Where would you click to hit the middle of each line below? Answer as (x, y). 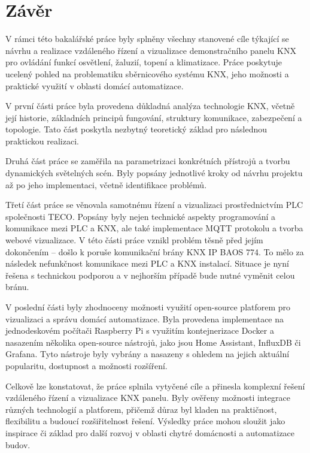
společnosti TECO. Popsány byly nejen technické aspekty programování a (141, 216)
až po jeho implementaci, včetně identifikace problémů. (106, 184)
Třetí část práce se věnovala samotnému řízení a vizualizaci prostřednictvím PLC (154, 205)
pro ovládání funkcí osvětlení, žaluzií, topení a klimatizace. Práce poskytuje (144, 62)
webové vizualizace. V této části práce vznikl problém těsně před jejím (134, 240)
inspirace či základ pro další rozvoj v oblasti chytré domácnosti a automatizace (150, 432)
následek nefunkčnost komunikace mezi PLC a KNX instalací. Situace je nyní (147, 263)
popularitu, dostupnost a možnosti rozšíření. (86, 365)
